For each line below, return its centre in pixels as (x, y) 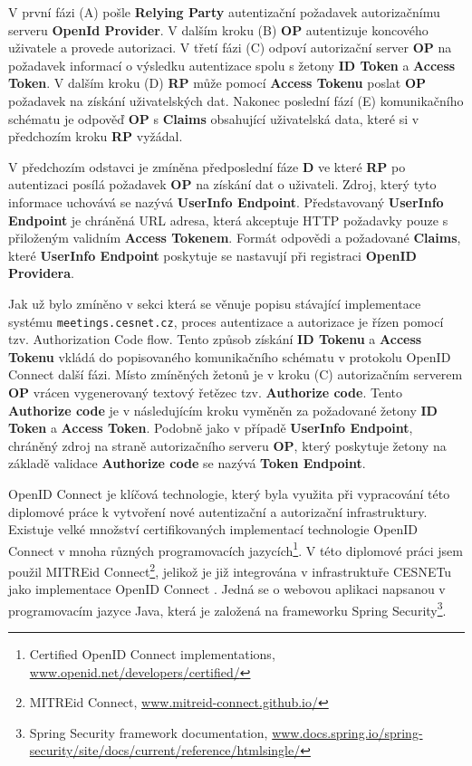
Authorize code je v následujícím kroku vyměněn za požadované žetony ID (223, 410)
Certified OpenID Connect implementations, (152, 654)
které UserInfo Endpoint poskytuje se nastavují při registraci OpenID (212, 255)
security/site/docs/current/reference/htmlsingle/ (165, 750)
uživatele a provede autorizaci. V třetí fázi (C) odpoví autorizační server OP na (230, 48)
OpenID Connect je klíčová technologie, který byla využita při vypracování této (229, 493)
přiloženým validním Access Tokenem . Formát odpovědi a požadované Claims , (235, 238)
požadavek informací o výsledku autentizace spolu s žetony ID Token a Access (232, 65)
